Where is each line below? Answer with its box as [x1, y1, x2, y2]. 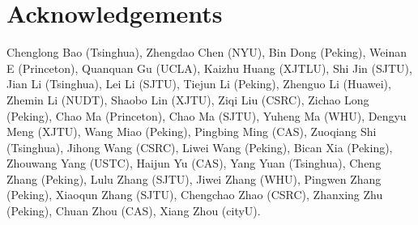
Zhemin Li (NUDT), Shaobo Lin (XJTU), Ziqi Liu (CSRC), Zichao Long [6, 91, 369, 108]
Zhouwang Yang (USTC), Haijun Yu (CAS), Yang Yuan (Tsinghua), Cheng [6, 155, 382, 172]
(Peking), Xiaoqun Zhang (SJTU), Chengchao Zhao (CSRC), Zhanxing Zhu [6, 186, 383, 203]
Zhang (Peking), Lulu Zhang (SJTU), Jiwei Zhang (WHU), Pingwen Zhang [6, 170, 382, 187]
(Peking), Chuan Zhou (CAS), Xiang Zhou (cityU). [6, 202, 261, 219]
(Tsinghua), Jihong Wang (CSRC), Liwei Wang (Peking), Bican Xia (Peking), [6, 138, 393, 155]
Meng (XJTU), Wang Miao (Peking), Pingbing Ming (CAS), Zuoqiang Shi [6, 123, 377, 140]
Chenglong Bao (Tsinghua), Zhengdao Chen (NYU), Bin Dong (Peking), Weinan [6, 44, 407, 61]
